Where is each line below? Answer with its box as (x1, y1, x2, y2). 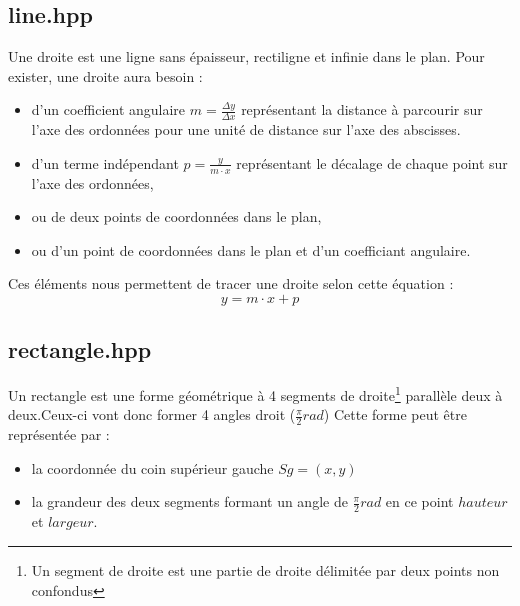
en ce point (385, 491, 454, 512)
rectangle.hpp (8, 334, 152, 365)
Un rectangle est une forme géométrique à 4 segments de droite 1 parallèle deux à (8, 382, 503, 405)
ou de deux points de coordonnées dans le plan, (31, 206, 322, 227)
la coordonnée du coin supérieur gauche (31, 457, 274, 478)
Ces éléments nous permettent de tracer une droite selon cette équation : (8, 273, 454, 294)
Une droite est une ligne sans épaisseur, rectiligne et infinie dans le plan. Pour (8, 46, 485, 67)
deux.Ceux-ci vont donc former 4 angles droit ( (8, 404, 296, 425)
